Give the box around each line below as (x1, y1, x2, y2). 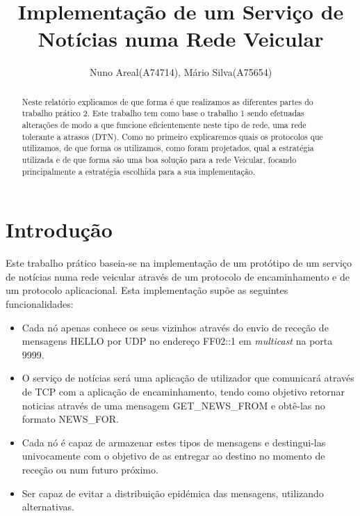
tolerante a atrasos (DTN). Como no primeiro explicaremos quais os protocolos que (22, 130, 323, 142)
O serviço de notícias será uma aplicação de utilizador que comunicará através (22, 370, 354, 385)
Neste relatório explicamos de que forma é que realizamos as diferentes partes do (22, 95, 313, 107)
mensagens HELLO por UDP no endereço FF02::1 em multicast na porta (22, 334, 333, 348)
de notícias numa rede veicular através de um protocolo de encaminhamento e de (6, 269, 350, 283)
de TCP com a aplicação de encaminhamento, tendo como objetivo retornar (22, 384, 345, 398)
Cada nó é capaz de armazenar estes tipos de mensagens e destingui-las (22, 435, 326, 449)
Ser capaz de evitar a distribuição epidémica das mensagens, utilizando (22, 485, 324, 500)
